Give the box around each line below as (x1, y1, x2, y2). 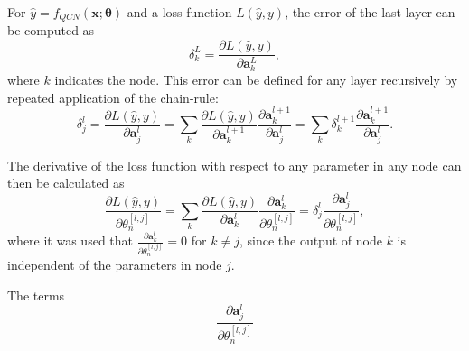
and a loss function (127, 3, 232, 21)
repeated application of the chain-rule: (7, 88, 219, 106)
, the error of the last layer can (285, 3, 455, 21)
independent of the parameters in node (7, 255, 222, 273)
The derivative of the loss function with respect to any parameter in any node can (7, 155, 462, 174)
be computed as (7, 21, 95, 40)
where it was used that (7, 231, 134, 250)
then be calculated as (7, 173, 125, 192)
